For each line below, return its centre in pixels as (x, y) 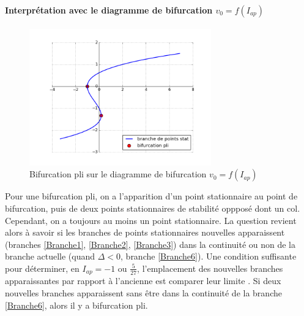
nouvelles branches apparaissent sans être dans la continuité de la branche (143, 293)
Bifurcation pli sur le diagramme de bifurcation (118, 174)
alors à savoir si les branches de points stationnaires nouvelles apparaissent (145, 232)
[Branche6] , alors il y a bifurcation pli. (76, 305)
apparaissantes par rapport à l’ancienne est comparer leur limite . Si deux (143, 281)
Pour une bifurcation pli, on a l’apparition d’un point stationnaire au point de (151, 196)
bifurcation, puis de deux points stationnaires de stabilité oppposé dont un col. (153, 208)
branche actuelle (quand (50, 256)
